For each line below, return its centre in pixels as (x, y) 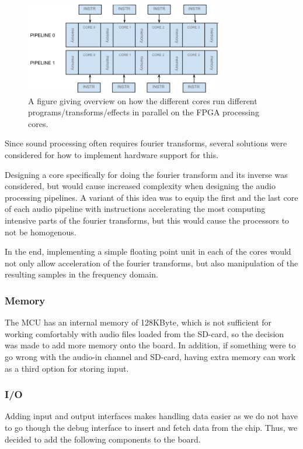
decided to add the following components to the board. (103, 439)
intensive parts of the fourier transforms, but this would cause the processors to (147, 220)
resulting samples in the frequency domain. (81, 274)
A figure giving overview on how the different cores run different (143, 100)
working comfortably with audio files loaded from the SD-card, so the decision (144, 333)
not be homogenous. (41, 232)
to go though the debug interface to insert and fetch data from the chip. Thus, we (151, 427)
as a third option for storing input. (67, 368)
